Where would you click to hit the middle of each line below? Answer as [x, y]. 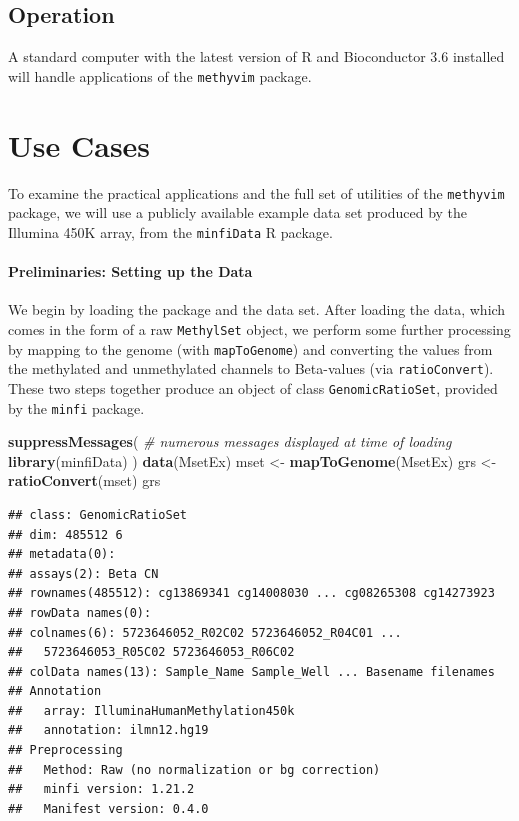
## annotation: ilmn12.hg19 [108, 730]
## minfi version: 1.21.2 [101, 789]
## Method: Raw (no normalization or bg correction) [194, 769]
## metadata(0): [62, 554]
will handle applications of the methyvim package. [160, 75]
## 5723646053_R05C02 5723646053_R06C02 [151, 652]
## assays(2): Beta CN [83, 573]
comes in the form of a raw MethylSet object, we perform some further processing [259, 328]
